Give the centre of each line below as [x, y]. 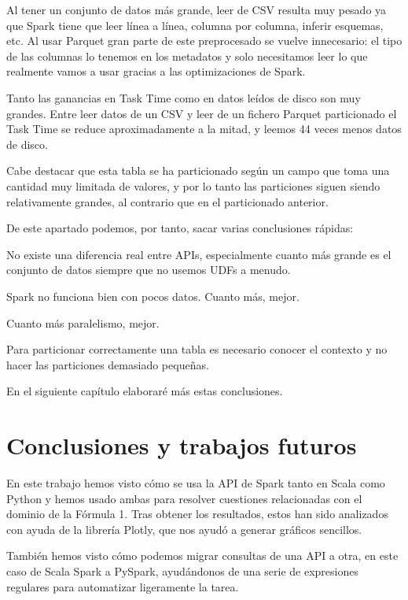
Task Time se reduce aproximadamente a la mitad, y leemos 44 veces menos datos [204, 129]
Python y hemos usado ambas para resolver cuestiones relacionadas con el [184, 498]
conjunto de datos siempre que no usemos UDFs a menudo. [149, 270]
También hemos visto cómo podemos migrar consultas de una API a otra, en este [202, 556]
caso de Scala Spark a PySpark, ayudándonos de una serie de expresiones [182, 570]
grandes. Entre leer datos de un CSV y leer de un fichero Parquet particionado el [202, 113]
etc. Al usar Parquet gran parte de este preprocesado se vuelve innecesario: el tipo [204, 41]
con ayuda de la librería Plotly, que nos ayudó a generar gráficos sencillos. [184, 529]
